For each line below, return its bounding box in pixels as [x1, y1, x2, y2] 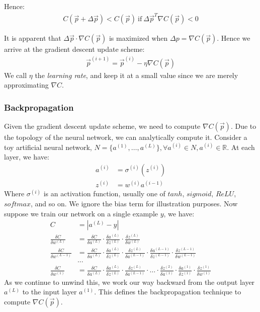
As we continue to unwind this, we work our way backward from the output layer [4, 276, 255, 287]
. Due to [230, 121, 256, 131]
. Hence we [217, 33, 250, 43]
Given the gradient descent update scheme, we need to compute [4, 121, 201, 131]
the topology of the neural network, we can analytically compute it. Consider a [4, 132, 247, 142]
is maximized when [109, 33, 168, 43]
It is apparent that [4, 33, 61, 43]
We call [4, 69, 27, 80]
